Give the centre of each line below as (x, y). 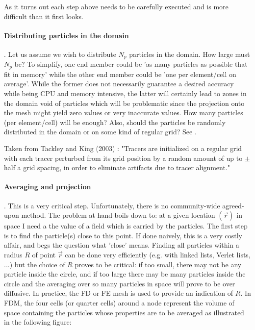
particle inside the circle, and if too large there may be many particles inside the (125, 274)
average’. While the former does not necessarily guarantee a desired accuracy (119, 84)
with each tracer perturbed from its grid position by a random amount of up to (123, 158)
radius (13, 254)
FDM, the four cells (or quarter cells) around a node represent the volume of (119, 302)
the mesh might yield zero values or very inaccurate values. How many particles (124, 113)
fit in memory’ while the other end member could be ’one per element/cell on (120, 74)
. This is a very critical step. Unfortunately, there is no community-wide (112, 205)
